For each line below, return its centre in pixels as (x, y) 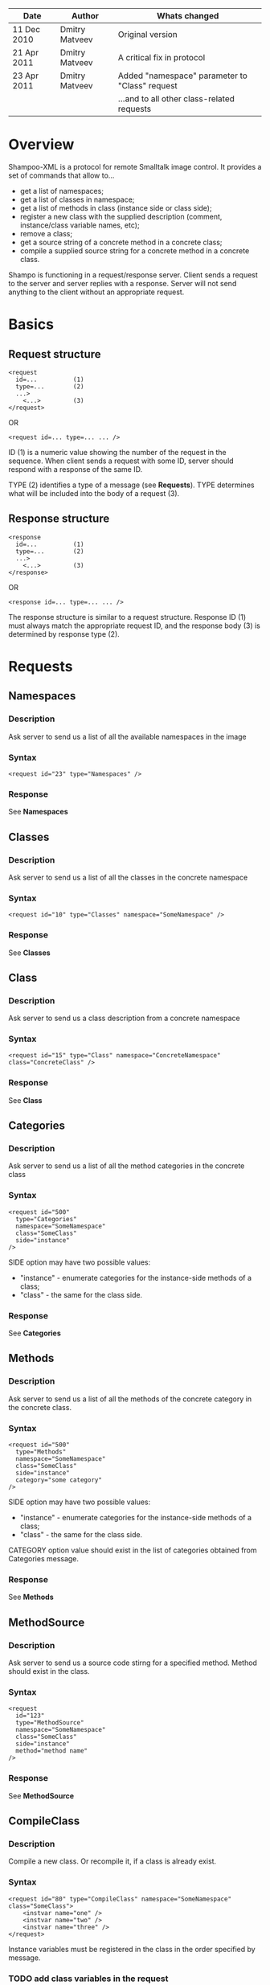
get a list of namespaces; (62, 191)
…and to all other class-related (176, 98)
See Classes (29, 953)
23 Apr (25, 76)
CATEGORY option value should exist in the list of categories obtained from (133, 1550)
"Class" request (148, 86)
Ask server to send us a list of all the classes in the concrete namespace (128, 877)
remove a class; (46, 233)
